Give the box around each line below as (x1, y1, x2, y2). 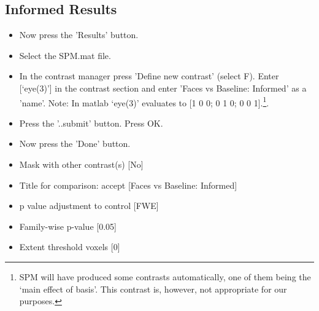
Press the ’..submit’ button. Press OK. (19, 116, 163, 129)
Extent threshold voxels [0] (19, 240, 120, 253)
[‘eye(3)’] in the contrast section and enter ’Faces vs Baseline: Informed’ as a (19, 81, 307, 94)
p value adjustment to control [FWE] (19, 199, 159, 212)
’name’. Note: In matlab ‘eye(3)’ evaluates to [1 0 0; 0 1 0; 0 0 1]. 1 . (19, 94, 269, 109)
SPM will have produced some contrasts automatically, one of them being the (19, 270, 311, 283)
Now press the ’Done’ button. (19, 137, 131, 150)
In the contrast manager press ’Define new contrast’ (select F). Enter (19, 69, 279, 82)
